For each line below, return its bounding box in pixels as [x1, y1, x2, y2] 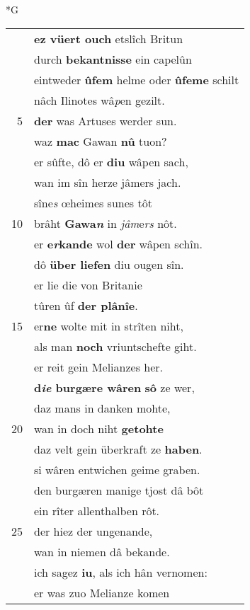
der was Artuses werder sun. [34, 112, 177, 129]
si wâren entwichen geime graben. [34, 461, 200, 478]
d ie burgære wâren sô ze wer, [34, 379, 195, 396]
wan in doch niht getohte [34, 420, 164, 437]
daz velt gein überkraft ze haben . [34, 440, 203, 457]
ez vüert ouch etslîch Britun [34, 30, 183, 47]
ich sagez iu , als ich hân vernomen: [34, 563, 208, 580]
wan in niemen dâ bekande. [34, 543, 170, 560]
